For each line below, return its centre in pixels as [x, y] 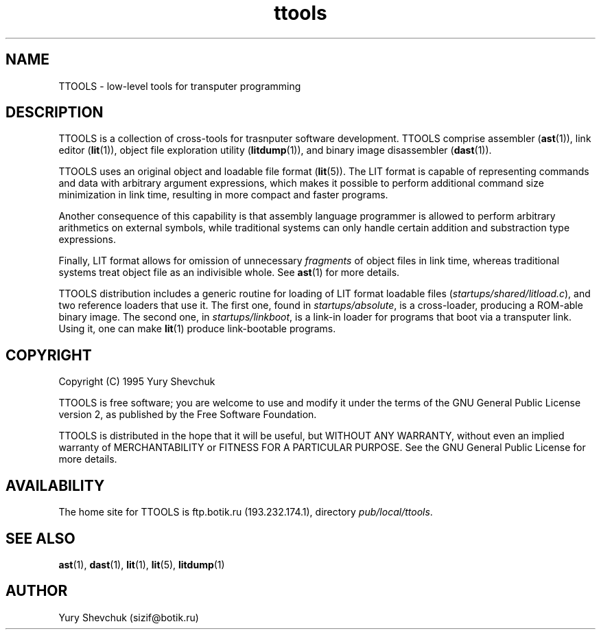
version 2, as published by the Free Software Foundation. [188, 415]
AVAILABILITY [55, 485]
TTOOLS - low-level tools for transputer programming [180, 86]
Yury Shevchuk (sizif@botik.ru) [129, 617]
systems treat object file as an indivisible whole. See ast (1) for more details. [229, 273]
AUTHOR [37, 591]
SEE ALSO [40, 538]
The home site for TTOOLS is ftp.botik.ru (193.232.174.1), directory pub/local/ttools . [246, 512]
